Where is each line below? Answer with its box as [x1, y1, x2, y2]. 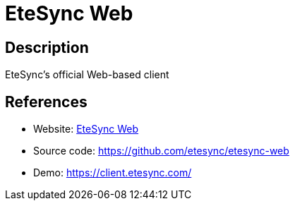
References [5, 92, 88, 111]
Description [5, 38, 89, 56]
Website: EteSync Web [33, 123, 139, 135]
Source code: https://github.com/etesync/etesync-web [33, 145, 289, 157]
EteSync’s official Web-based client [5, 68, 169, 81]
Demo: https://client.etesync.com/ [33, 166, 192, 179]
